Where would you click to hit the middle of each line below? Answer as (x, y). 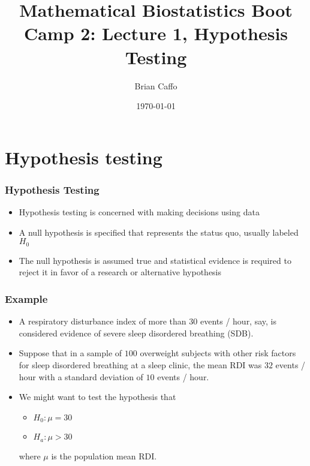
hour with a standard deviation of (81, 376)
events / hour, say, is (238, 321)
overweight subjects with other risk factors (218, 353)
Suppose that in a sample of (70, 353)
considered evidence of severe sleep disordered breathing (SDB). (136, 333)
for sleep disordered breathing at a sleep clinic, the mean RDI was (140, 364)
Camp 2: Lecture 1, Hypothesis (156, 33)
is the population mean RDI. (104, 456)
